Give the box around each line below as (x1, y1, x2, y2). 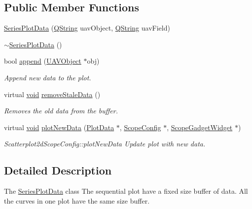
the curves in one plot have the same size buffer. (4, 195, 150, 206)
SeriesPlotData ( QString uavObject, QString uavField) (4, 23, 170, 33)
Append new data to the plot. (4, 72, 91, 82)
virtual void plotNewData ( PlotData (4, 122, 114, 132)
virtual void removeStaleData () (4, 89, 101, 99)
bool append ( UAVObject (4, 56, 81, 66)
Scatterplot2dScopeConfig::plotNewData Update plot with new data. (4, 139, 206, 149)
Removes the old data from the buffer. (4, 105, 118, 116)
